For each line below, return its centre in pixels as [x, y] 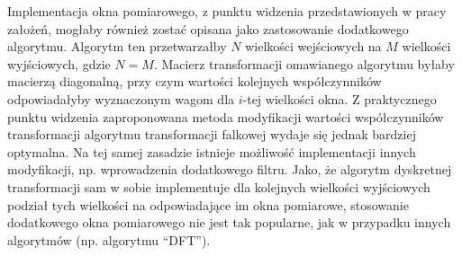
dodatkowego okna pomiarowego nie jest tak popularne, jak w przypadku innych [229, 222]
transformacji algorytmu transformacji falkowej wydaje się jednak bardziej [212, 134]
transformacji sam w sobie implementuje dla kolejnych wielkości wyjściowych [219, 186]
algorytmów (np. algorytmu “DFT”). [109, 239]
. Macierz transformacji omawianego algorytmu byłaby [304, 63]
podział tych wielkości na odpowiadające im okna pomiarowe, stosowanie [208, 204]
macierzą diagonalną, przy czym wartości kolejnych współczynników [195, 81]
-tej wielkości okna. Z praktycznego [340, 98]
